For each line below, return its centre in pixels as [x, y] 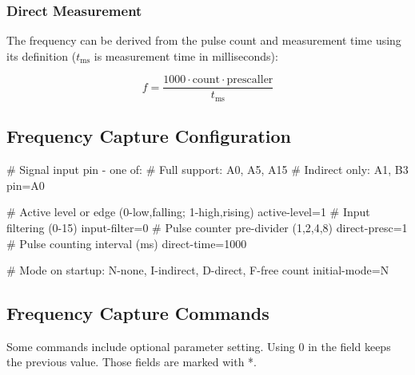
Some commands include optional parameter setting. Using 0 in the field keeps [199, 346]
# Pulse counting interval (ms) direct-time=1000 [127, 243]
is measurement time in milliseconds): [186, 55]
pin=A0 [26, 185]
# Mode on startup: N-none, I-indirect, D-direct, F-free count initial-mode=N [198, 270]
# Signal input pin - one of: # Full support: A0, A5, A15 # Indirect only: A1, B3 [207, 170]
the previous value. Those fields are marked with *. [132, 362]
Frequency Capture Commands [138, 313]
